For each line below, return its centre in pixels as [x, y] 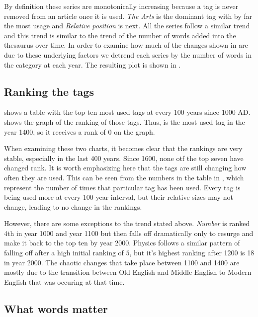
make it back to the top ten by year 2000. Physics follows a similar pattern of [122, 243]
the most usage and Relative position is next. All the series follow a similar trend [127, 26]
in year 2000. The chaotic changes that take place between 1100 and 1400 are [122, 262]
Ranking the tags [49, 91]
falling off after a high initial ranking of [64, 253]
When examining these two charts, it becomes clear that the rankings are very [123, 148]
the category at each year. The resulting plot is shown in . [92, 64]
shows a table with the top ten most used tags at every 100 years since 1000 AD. [127, 112]
